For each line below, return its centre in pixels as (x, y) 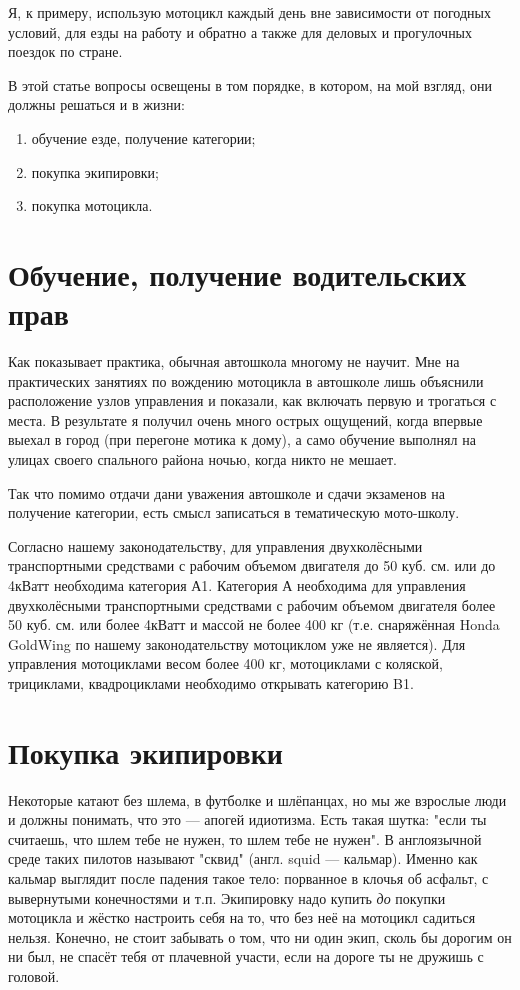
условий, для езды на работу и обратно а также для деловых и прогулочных (240, 31)
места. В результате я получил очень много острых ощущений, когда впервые (245, 419)
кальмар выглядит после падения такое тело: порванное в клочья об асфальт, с (248, 878)
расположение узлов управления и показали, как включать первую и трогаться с (252, 400)
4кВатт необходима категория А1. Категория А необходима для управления (237, 585)
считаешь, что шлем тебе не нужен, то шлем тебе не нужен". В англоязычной (245, 838)
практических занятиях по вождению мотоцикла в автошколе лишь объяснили (246, 380)
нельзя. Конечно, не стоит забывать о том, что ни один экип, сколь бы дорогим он (260, 936)
